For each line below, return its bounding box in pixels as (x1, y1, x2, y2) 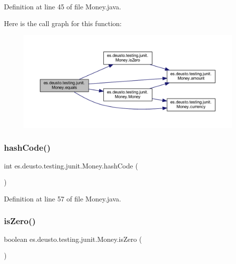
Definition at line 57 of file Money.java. (4, 194, 121, 203)
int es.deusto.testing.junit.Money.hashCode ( (4, 160, 138, 170)
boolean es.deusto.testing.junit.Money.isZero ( (4, 233, 142, 244)
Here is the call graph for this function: (4, 18, 122, 28)
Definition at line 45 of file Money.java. (4, 1, 121, 11)
